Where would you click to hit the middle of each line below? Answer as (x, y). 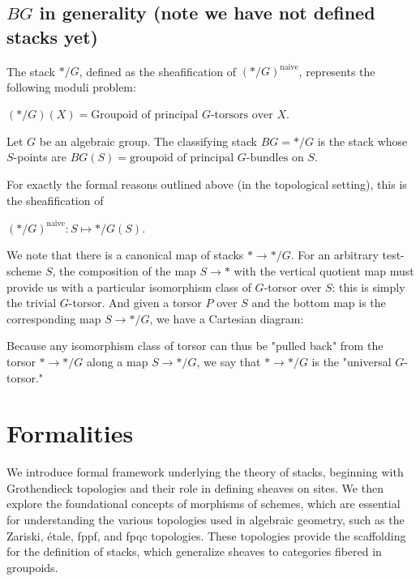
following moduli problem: (71, 86)
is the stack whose (362, 141)
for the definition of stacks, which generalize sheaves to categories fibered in (194, 551)
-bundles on (275, 158)
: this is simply (369, 286)
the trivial (32, 303)
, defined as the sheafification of (158, 71)
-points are (40, 157)
